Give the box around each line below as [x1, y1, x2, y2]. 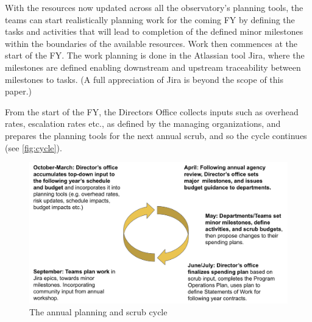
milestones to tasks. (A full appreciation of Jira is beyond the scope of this [5, 73, 283, 85]
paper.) [5, 85, 32, 98]
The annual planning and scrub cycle [29, 306, 168, 318]
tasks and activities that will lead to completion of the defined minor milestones [5, 25, 303, 38]
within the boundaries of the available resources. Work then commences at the [5, 37, 297, 49]
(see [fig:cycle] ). [5, 141, 62, 154]
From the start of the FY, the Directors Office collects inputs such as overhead [5, 105, 299, 118]
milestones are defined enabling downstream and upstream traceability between [5, 60, 301, 73]
